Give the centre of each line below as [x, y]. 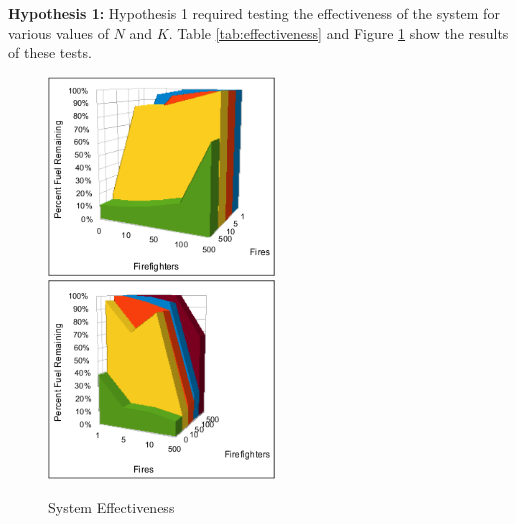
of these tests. [50, 52]
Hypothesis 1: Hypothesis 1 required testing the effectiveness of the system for [254, 13]
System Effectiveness [111, 506]
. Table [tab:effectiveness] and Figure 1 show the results [338, 32]
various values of [58, 32]
